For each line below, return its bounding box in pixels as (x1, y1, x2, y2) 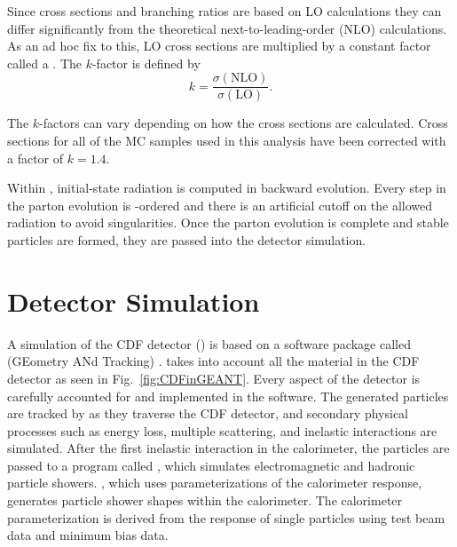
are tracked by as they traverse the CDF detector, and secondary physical (7, 404, 409, 423)
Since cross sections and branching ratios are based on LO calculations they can (7, 2, 442, 20)
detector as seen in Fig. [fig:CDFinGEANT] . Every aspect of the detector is (7, 369, 421, 387)
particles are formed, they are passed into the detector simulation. (7, 231, 366, 249)
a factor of (7, 148, 64, 167)
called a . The (7, 53, 82, 72)
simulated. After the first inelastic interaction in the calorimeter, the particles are (7, 439, 450, 457)
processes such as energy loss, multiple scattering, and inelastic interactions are (7, 421, 437, 440)
